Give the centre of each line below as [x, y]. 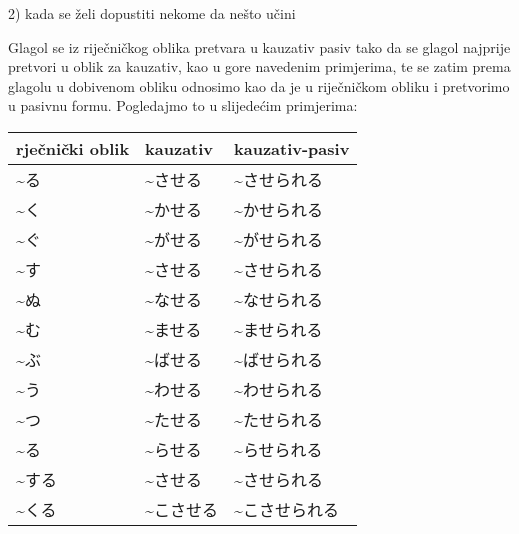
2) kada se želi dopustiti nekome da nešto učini [152, 13]
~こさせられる [286, 509]
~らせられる [278, 449]
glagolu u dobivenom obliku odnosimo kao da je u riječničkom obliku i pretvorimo [259, 85]
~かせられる [278, 209]
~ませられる [278, 329]
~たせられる [278, 419]
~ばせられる [278, 359]
